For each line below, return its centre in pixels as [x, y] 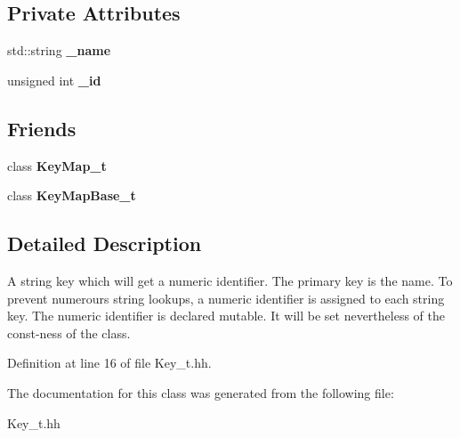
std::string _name [59, 50]
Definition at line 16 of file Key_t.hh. [109, 363]
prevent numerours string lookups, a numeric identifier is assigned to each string [226, 298]
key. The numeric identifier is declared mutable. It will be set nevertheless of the [226, 316]
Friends [42, 128]
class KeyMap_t [57, 165]
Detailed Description [105, 243]
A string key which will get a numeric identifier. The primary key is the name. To [230, 280]
